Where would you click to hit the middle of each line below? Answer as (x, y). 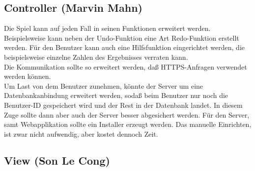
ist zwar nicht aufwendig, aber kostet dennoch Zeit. (81, 134)
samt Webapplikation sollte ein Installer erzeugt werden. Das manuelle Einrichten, (128, 124)
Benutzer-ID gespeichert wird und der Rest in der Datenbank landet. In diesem (123, 105)
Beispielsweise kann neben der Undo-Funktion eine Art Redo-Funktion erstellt (122, 37)
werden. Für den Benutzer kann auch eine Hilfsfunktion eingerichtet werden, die (124, 47)
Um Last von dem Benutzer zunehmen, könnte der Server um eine (104, 85)
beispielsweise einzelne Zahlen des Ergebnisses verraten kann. (96, 57)
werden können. (28, 76)
